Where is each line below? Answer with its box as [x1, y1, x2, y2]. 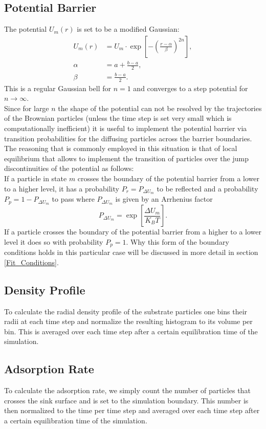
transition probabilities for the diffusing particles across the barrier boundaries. [4, 133, 252, 143]
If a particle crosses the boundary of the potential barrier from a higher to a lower [4, 226, 262, 237]
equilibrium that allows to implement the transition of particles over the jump [4, 153, 249, 163]
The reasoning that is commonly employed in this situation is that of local [4, 143, 237, 154]
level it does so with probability [4, 236, 103, 247]
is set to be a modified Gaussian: [77, 24, 180, 34]
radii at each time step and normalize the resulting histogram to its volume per [4, 316, 253, 327]
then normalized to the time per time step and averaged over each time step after [4, 405, 260, 416]
